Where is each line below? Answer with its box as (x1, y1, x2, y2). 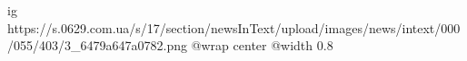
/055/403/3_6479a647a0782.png (7, 36, 187, 55)
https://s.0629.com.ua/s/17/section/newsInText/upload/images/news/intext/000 (7, 18, 461, 37)
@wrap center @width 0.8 (191, 36, 333, 55)
